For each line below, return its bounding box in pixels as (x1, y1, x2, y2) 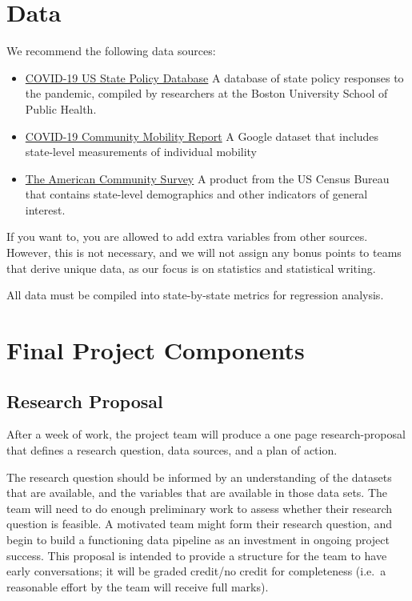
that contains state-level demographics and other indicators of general (25, 186, 368, 202)
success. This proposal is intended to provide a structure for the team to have (6, 547, 387, 563)
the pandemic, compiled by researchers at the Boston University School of (25, 85, 388, 102)
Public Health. (25, 100, 97, 117)
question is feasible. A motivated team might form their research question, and (6, 515, 392, 532)
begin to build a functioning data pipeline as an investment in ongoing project (6, 531, 390, 547)
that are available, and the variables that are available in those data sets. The (6, 484, 388, 501)
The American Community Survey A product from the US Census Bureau (25, 170, 390, 186)
